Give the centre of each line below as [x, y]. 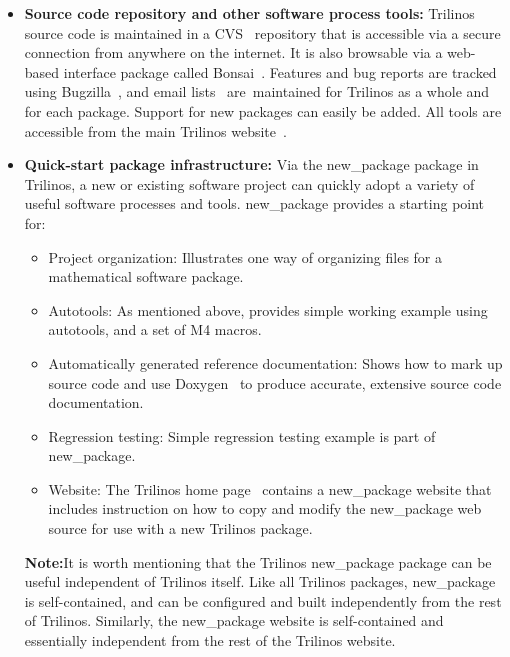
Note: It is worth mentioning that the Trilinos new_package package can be [258, 561]
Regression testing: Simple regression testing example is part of [242, 435]
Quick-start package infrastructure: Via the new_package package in [251, 164]
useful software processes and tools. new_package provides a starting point [254, 203]
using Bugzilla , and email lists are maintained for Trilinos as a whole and [257, 91]
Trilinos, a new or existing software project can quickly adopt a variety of [249, 183]
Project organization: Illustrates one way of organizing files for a [245, 256]
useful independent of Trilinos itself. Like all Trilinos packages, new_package [260, 581]
